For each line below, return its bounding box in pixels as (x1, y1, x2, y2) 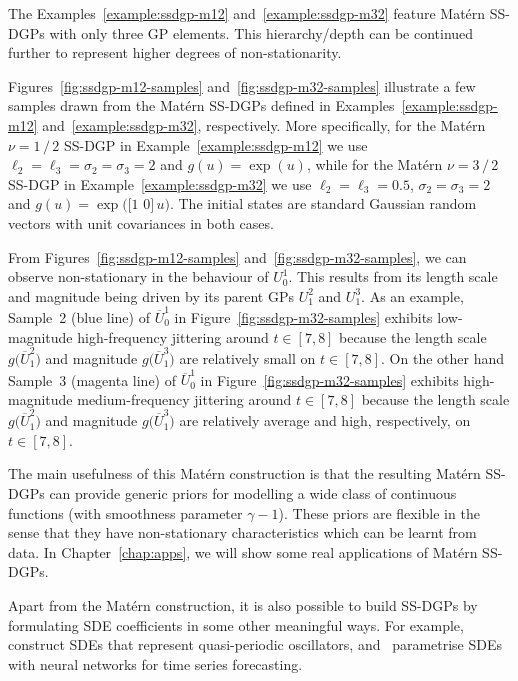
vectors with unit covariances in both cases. (8, 212, 274, 233)
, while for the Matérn (306, 154, 443, 175)
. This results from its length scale (288, 266, 498, 287)
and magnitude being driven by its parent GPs (8, 285, 295, 306)
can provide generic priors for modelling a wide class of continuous (49, 482, 457, 503)
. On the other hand (381, 347, 505, 368)
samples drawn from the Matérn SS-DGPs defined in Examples (8, 95, 395, 116)
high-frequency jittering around (77, 326, 269, 347)
